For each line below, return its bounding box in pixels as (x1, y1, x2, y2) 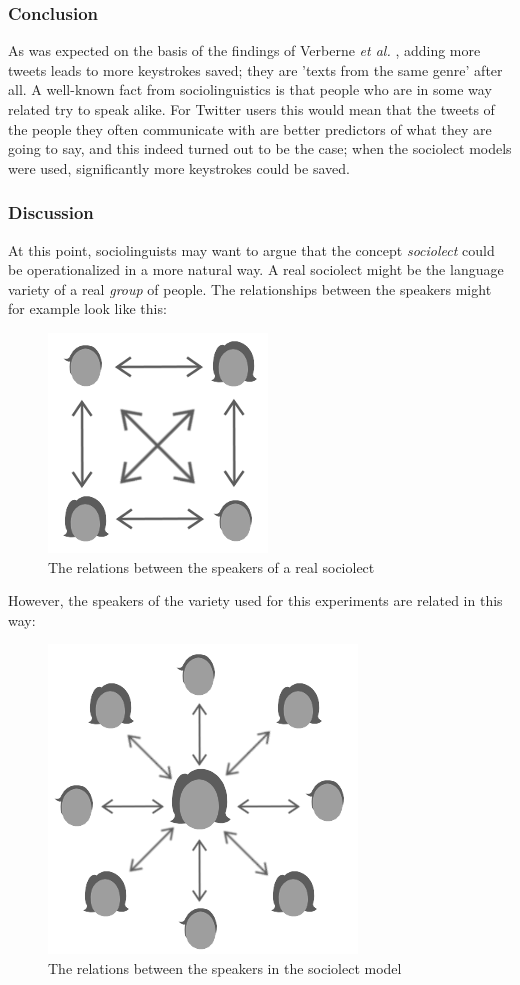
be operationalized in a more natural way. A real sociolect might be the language (8, 259, 504, 280)
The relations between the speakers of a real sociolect (48, 556, 375, 577)
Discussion (8, 200, 94, 225)
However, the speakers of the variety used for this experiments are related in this (8, 590, 503, 611)
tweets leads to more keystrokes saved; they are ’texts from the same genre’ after (8, 59, 503, 80)
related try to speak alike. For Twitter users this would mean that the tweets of (8, 99, 495, 119)
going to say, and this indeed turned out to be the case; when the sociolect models (8, 138, 512, 159)
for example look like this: (8, 298, 167, 319)
